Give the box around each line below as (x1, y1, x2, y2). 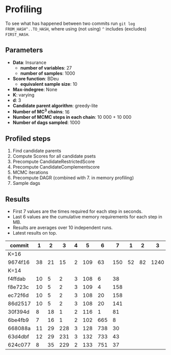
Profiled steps (5, 134, 51, 143)
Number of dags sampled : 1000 (12, 119, 80, 125)
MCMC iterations (12, 169, 48, 176)
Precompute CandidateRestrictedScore (12, 158, 95, 165)
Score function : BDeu (12, 75, 59, 82)
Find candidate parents (12, 148, 62, 154)
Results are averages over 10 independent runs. (12, 224, 113, 231)
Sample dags (12, 180, 41, 186)
